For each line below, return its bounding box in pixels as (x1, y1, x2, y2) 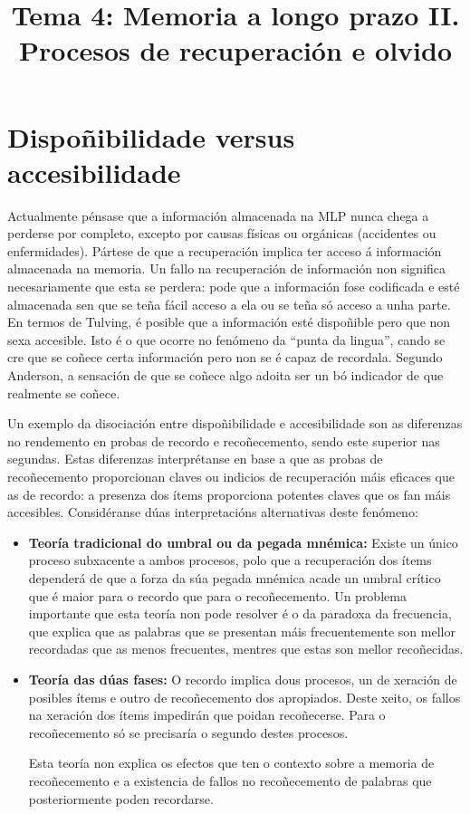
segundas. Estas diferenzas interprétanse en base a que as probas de (7, 449, 383, 468)
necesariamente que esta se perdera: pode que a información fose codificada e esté (7, 277, 460, 296)
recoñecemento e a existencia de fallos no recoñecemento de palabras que (28, 771, 432, 790)
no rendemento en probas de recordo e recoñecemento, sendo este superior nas (7, 431, 440, 450)
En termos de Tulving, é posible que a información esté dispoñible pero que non (7, 312, 451, 331)
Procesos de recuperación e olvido (18, 32, 453, 69)
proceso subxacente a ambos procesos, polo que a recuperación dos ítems (28, 551, 432, 570)
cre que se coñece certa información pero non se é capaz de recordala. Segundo (7, 348, 443, 367)
